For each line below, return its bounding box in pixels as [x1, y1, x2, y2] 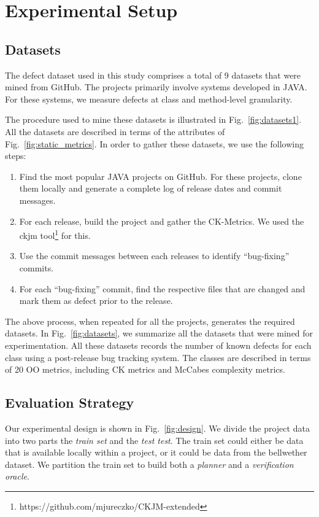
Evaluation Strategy [5, 393, 134, 412]
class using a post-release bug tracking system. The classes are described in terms [5, 351, 311, 363]
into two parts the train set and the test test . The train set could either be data [5, 433, 304, 446]
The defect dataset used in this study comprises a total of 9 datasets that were [5, 68, 301, 81]
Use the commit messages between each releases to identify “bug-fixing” [19, 249, 290, 262]
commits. [19, 261, 54, 274]
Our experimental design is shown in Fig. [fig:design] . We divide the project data [5, 421, 310, 434]
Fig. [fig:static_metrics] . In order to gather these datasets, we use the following [5, 137, 304, 150]
